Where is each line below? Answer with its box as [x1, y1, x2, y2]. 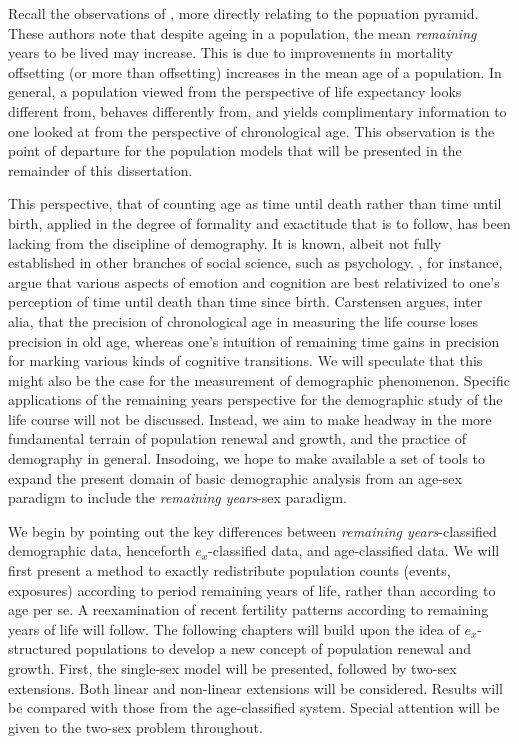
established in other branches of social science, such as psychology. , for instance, [8, 252, 503, 273]
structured [8, 638, 72, 659]
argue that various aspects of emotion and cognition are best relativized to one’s [8, 271, 500, 292]
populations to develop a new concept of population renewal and [75, 638, 472, 659]
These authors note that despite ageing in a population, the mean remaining [8, 22, 477, 43]
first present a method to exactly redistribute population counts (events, [8, 560, 451, 581]
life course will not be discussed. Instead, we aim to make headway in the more [8, 408, 492, 429]
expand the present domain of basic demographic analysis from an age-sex [8, 467, 462, 488]
